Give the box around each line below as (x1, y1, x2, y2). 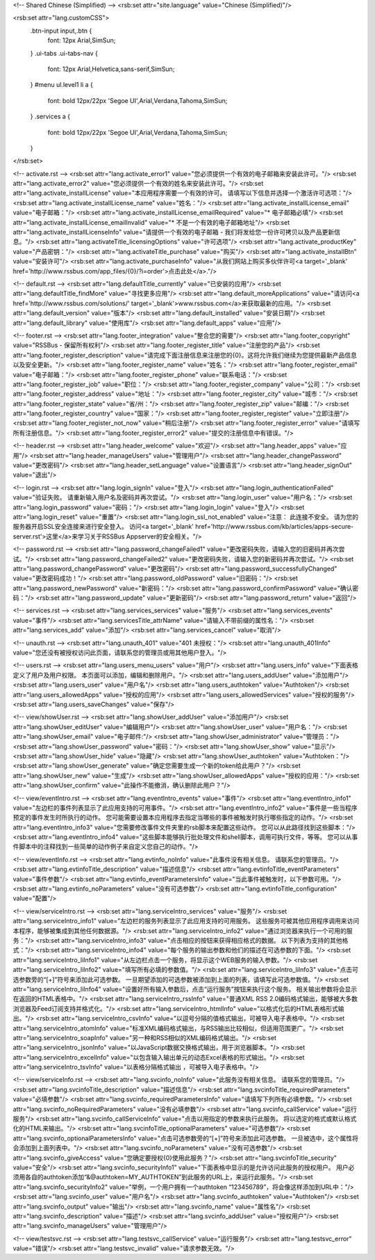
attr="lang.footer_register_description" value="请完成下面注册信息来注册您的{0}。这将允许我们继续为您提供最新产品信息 (12, 351, 357, 359)
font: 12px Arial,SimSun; (47, 36, 116, 45)
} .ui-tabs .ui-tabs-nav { (30, 49, 99, 57)
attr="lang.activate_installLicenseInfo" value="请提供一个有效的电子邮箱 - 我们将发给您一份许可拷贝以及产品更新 (12, 228, 335, 237)
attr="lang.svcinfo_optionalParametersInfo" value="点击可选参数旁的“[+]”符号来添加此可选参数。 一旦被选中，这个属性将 (12, 1134, 359, 1142)
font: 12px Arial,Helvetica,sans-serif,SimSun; (47, 65, 175, 73)
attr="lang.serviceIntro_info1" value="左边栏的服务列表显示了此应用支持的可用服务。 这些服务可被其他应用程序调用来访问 (12, 917, 360, 925)
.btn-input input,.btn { (30, 26, 92, 35)
